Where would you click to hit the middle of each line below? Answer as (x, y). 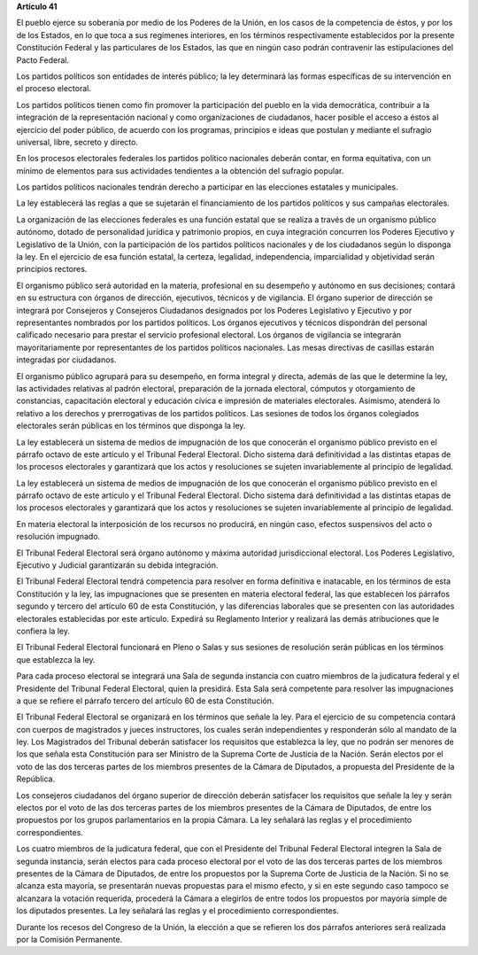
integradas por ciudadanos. (66, 360)
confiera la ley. (43, 631)
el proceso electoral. (54, 89)
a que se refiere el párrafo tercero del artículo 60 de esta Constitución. (145, 701)
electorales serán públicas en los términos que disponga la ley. (131, 426)
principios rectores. (52, 269)
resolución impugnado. (58, 537)
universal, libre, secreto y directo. (77, 142)
